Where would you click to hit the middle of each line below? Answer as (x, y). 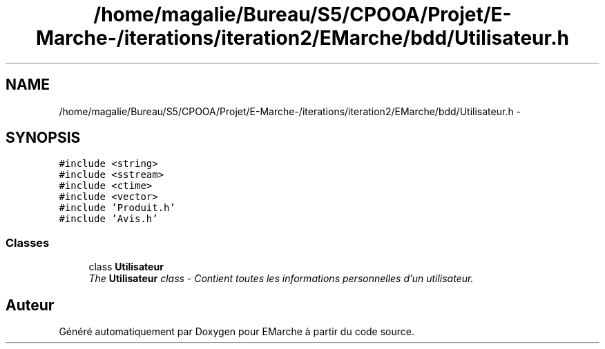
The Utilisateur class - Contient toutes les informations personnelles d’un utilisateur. (281, 279)
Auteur (30, 305)
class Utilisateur (126, 267)
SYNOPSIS (43, 138)
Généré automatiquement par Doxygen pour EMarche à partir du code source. (237, 332)
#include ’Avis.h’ (108, 219)
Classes (28, 242)
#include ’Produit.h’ (117, 208)
